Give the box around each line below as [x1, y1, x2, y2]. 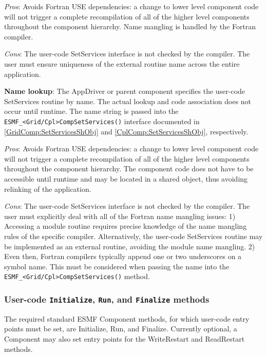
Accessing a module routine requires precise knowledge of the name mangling [4, 221, 247, 231]
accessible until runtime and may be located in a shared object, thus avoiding [4, 173, 248, 184]
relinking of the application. [4, 183, 91, 194]
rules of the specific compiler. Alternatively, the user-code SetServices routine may [4, 230, 263, 241]
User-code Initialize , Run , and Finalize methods [4, 292, 209, 305]
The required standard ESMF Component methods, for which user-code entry [4, 313, 250, 324]
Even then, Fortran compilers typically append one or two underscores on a [4, 251, 242, 262]
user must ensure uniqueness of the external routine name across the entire [4, 58, 240, 69]
